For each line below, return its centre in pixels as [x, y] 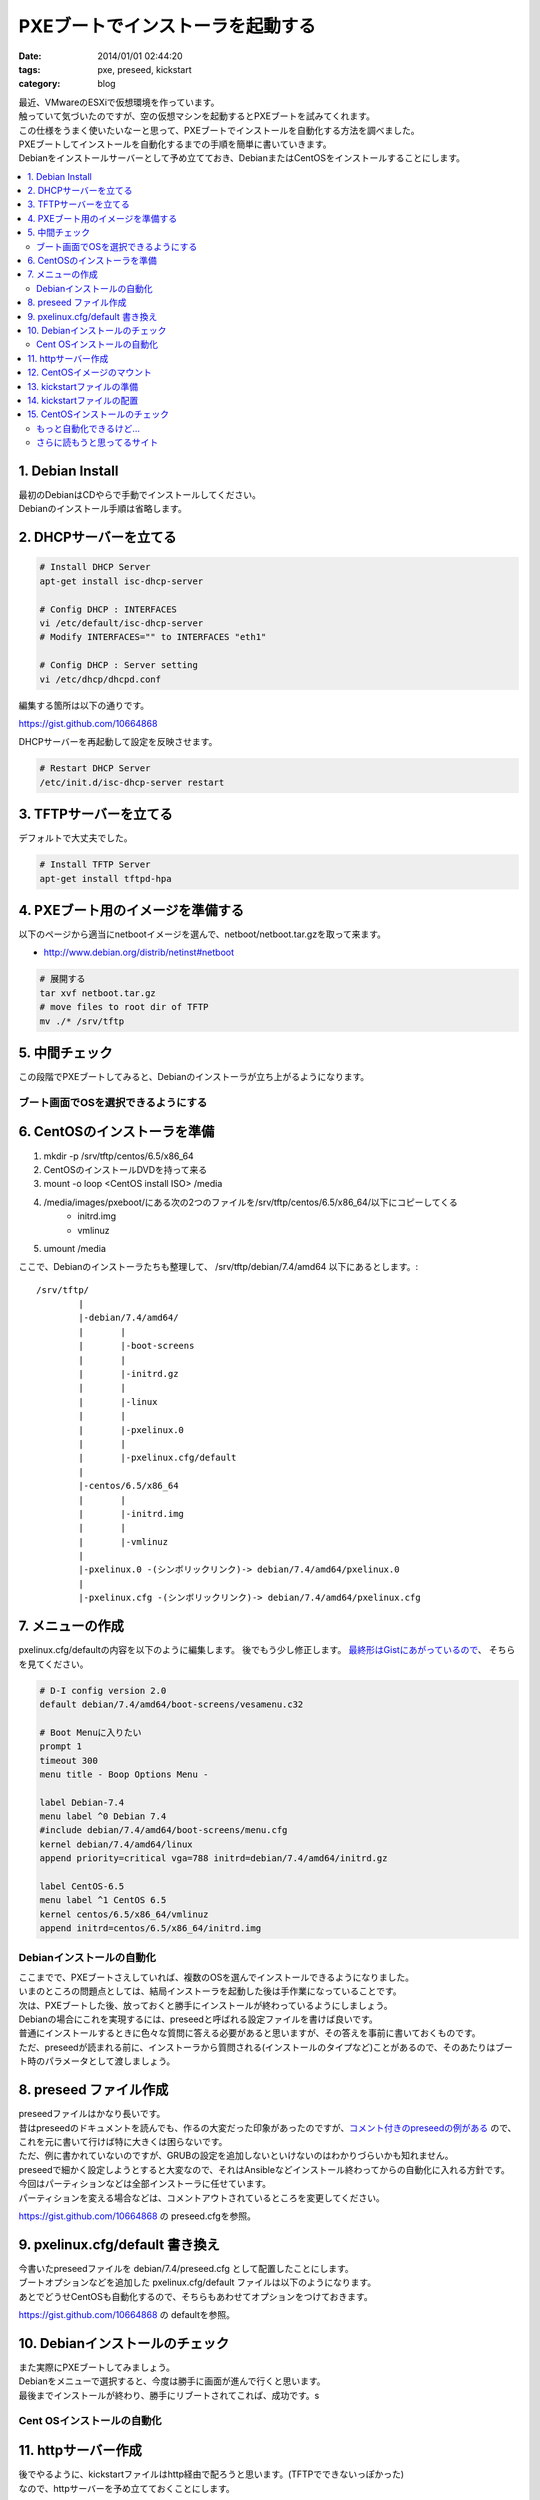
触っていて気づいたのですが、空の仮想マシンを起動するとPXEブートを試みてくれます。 [196, 116]
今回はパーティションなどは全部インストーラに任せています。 [145, 2184]
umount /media [75, 1248]
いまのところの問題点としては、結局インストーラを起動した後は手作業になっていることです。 [210, 1991]
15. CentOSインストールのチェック [98, 414]
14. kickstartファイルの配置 [83, 400]
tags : [29, 69]
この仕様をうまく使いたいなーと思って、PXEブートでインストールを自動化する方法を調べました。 [219, 130]
